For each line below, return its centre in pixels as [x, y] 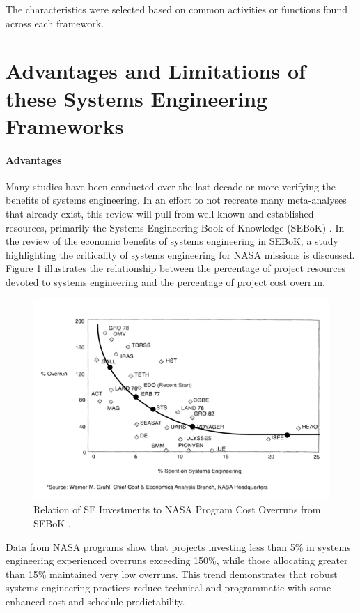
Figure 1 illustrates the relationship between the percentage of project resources [176, 268]
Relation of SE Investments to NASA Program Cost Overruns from [177, 509]
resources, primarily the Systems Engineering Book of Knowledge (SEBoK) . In [175, 227]
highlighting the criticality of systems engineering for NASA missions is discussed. [180, 254]
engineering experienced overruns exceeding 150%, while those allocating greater [177, 560]
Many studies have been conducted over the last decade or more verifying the [171, 186]
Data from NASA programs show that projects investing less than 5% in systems [178, 546]
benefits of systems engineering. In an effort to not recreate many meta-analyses [176, 200]
